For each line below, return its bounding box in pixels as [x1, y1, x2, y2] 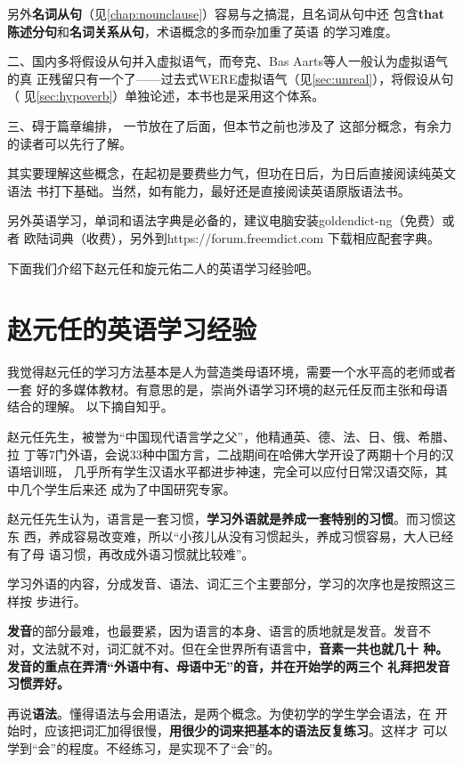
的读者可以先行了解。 [7, 134, 132, 152]
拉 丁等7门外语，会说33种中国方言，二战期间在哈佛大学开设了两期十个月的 [7, 444, 442, 463]
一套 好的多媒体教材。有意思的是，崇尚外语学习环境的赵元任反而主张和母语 [7, 379, 448, 398]
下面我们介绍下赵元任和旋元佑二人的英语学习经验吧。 [7, 258, 319, 277]
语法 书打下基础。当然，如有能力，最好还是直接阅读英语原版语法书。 [7, 181, 410, 199]
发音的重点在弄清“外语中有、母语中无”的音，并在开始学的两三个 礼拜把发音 [7, 656, 451, 675]
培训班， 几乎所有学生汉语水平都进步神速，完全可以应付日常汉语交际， [19, 462, 435, 481]
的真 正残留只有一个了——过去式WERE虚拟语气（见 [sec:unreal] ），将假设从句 [7, 69, 454, 87]
